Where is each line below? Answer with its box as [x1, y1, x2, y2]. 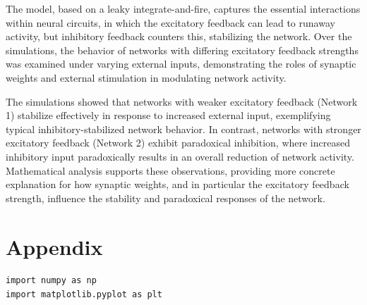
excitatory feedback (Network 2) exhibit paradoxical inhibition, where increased [6, 135, 350, 150]
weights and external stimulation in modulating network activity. [6, 70, 287, 85]
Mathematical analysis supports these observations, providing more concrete [6, 163, 335, 178]
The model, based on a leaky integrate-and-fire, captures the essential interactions [6, 1, 361, 15]
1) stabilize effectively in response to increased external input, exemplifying [6, 108, 331, 123]
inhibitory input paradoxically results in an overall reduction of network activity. [6, 149, 354, 163]
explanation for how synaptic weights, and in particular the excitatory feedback [6, 177, 349, 192]
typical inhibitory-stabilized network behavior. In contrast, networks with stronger [6, 121, 361, 136]
